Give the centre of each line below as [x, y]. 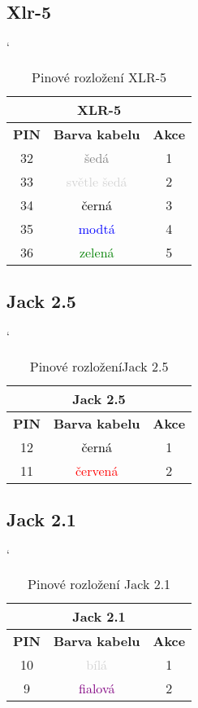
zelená [97, 252]
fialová [97, 688]
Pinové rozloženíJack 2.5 [99, 366]
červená [97, 470]
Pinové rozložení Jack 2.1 [99, 584]
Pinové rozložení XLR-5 [99, 77]
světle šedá [97, 181]
